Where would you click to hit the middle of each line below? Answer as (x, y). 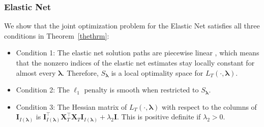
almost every (36, 72)
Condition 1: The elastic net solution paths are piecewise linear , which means (138, 53)
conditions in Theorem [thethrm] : (57, 35)
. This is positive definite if (159, 117)
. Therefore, (80, 72)
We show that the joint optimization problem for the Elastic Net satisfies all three (132, 26)
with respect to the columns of (209, 106)
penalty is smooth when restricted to (141, 90)
